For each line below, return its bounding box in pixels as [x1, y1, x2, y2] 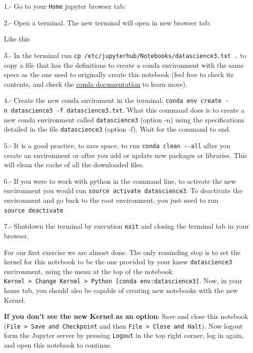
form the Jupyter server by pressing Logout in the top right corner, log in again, [4, 330, 244, 340]
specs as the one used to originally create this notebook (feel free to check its [4, 69, 234, 79]
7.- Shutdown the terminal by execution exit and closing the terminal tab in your [4, 221, 249, 231]
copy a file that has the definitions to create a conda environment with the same [4, 59, 244, 70]
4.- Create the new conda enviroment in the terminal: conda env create [4, 95, 222, 105]
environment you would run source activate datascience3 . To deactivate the [4, 185, 243, 196]
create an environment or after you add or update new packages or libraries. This [4, 150, 247, 160]
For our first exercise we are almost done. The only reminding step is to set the [4, 247, 241, 257]
